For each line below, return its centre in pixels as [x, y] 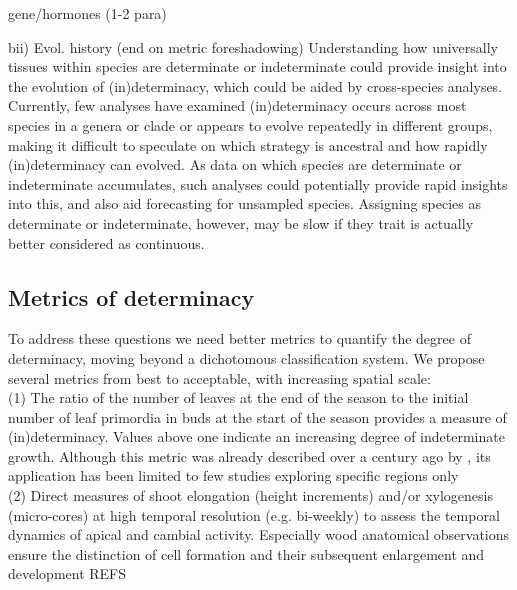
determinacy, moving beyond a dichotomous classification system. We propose [246, 357]
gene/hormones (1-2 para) [87, 13]
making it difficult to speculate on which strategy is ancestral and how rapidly [248, 144]
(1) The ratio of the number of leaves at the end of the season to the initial [238, 397]
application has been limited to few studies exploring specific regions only [233, 475]
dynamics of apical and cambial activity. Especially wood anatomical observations [259, 534]
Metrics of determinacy [131, 296]
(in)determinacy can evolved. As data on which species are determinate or [235, 164]
